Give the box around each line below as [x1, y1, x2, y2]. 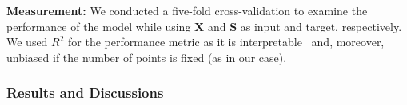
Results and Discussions [6, 83, 164, 103]
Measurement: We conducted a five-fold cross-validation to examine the [6, 2, 368, 18]
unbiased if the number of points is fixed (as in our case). [6, 49, 287, 65]
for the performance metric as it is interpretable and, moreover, [68, 33, 385, 50]
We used [6, 33, 48, 50]
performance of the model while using [6, 17, 191, 34]
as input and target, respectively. [240, 17, 402, 34]
